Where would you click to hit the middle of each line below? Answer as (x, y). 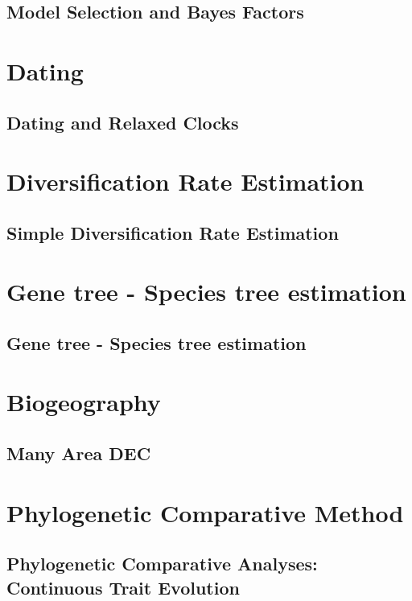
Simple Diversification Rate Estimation (173, 232)
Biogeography (84, 402)
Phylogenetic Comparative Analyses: (162, 564)
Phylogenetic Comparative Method (205, 512)
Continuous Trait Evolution (123, 587)
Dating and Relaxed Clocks (123, 122)
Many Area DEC (79, 453)
